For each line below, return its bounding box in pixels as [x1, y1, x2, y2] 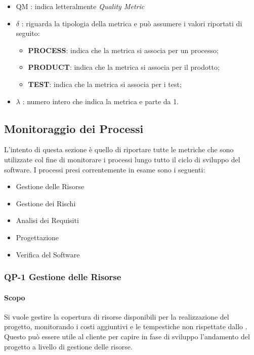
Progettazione [16, 232, 59, 242]
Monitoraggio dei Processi [4, 120, 144, 136]
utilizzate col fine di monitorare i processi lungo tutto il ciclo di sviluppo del [4, 154, 240, 164]
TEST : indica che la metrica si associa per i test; [28, 78, 182, 89]
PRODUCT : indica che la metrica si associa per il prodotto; [28, 62, 220, 72]
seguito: [16, 28, 40, 38]
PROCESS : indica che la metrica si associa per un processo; [28, 45, 219, 55]
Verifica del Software [16, 249, 80, 259]
